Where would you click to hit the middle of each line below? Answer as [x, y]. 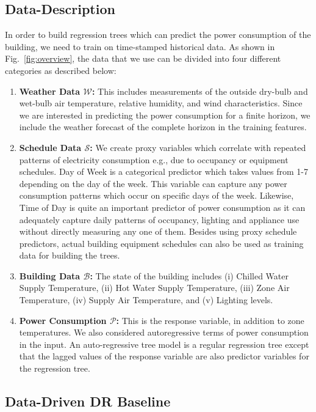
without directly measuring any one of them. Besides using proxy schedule [158, 231]
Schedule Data [50, 147]
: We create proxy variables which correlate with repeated [198, 147]
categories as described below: [61, 70]
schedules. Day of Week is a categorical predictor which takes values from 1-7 [163, 171]
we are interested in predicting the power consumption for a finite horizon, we [165, 115]
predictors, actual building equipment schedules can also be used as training [161, 243]
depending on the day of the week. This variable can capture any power [153, 183]
